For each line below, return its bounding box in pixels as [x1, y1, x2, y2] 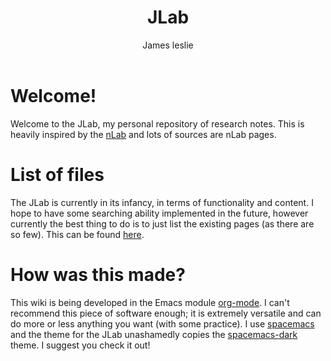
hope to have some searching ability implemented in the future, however [10, 207, 309, 219]
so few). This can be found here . [10, 228, 145, 240]
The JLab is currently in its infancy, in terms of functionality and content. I [10, 196, 314, 208]
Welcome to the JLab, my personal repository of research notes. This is [10, 117, 305, 130]
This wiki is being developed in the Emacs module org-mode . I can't [10, 296, 290, 308]
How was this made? [10, 263, 186, 286]
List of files [10, 163, 105, 186]
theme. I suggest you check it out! [10, 339, 151, 351]
